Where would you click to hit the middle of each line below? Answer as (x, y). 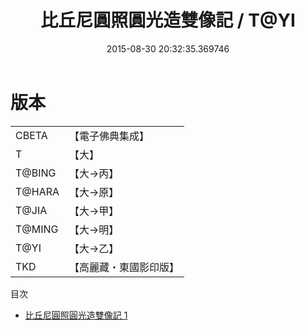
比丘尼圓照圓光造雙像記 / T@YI (168, 20)
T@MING (37, 229)
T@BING (36, 173)
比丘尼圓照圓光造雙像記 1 (76, 315)
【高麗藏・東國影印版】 (124, 267)
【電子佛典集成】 (109, 136)
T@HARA (37, 191)
